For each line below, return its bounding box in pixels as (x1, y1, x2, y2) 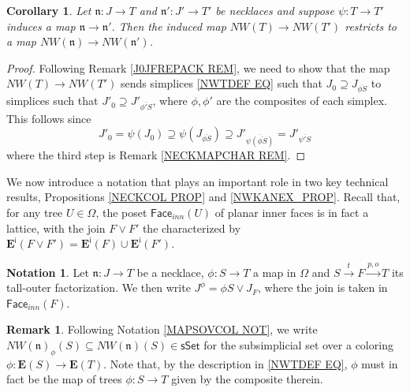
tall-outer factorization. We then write (6, 279, 191, 296)
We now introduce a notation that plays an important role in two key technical (6, 173, 389, 189)
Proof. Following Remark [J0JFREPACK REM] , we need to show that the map (6, 59, 390, 76)
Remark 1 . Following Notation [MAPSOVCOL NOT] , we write (6, 321, 318, 338)
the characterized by (142, 219, 241, 236)
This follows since (6, 110, 91, 126)
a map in (253, 263, 296, 280)
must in (361, 355, 398, 371)
